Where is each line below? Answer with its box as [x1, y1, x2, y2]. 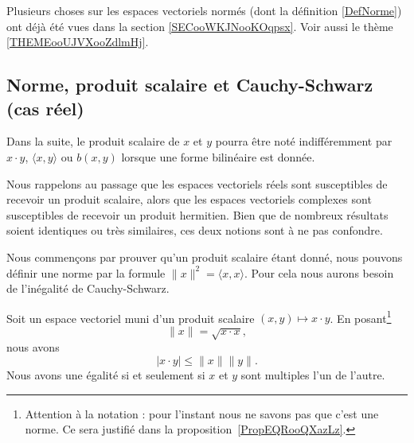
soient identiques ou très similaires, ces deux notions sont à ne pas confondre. [6, 222, 383, 239]
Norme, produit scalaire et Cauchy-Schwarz [6, 72, 373, 97]
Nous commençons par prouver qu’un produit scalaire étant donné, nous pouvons [6, 248, 403, 265]
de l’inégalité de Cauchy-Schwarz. [6, 280, 170, 297]
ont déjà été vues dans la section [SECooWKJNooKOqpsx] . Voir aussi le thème [6, 17, 393, 34]
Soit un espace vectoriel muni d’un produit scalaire [6, 309, 255, 326]
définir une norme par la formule [6, 264, 166, 281]
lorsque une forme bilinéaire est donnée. [121, 148, 315, 165]
